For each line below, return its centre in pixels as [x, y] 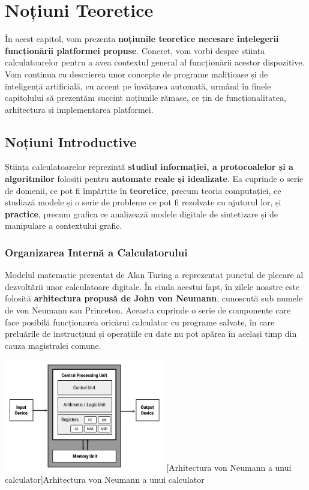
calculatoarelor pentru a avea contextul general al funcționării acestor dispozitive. [155, 62]
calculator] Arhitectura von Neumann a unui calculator [105, 479]
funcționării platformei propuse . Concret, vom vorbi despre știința [135, 50]
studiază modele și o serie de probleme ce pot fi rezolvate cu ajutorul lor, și [143, 202]
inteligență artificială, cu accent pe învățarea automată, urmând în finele [138, 86]
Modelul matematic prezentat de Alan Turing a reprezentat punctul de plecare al [154, 275]
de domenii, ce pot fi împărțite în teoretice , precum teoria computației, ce [143, 190]
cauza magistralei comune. [53, 345]
